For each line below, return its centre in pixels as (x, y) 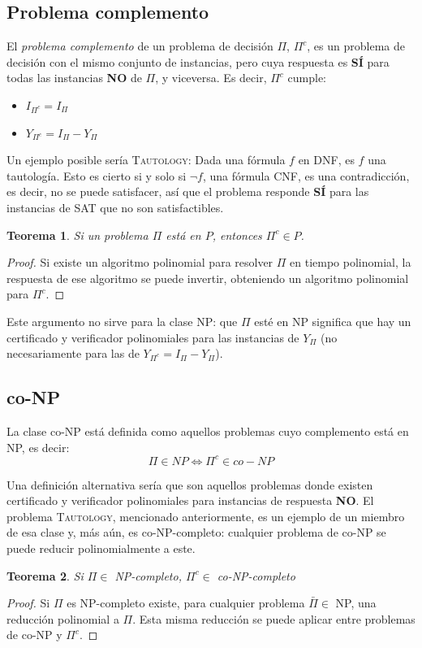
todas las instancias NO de (74, 78)
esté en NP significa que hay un (333, 321)
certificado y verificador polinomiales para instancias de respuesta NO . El (190, 500)
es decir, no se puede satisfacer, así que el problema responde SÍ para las (188, 191)
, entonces (237, 235)
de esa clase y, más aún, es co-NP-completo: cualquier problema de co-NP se (196, 532)
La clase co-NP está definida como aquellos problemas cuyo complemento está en (208, 431)
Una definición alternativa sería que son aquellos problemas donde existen (190, 484)
